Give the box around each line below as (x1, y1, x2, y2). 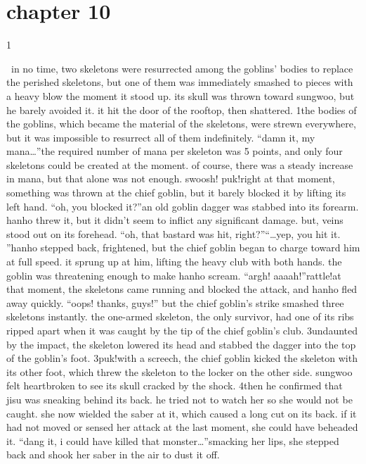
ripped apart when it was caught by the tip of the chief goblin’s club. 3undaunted (6, 323, 358, 337)
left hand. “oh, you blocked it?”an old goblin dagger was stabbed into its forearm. (6, 199, 359, 213)
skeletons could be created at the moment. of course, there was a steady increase (6, 157, 353, 172)
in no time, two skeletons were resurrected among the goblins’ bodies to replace (11, 61, 353, 75)
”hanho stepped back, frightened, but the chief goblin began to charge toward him (6, 240, 360, 255)
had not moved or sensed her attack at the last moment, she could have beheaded (6, 420, 358, 434)
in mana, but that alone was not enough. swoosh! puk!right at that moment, (6, 171, 335, 186)
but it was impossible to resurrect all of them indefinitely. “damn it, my (6, 130, 315, 144)
